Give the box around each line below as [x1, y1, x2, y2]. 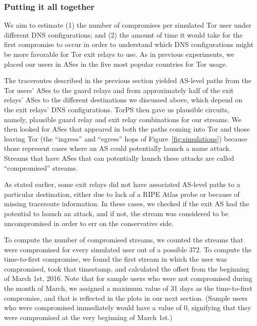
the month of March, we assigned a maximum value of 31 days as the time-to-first [4, 283, 253, 293]
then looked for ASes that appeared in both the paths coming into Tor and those [4, 124, 250, 134]
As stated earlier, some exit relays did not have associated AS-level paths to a [4, 179, 240, 189]
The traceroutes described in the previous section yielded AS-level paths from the [4, 75, 252, 86]
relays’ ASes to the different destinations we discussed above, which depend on [4, 94, 243, 105]
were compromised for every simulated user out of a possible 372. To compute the [4, 244, 252, 254]
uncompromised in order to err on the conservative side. [4, 218, 174, 228]
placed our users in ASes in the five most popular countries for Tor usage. [4, 58, 228, 69]
